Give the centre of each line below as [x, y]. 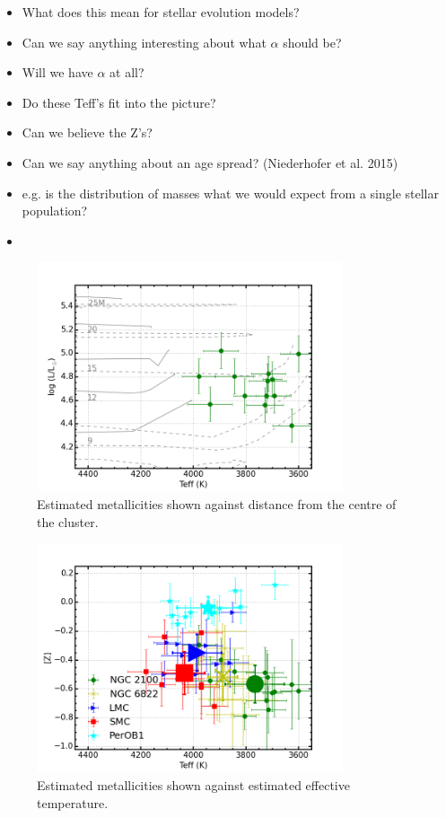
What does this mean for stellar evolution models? [161, 12]
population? [55, 211]
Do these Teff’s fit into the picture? [119, 102]
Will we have [57, 72]
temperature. [73, 802]
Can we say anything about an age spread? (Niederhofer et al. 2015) [210, 162]
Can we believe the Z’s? [87, 132]
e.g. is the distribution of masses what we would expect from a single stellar [230, 193]
